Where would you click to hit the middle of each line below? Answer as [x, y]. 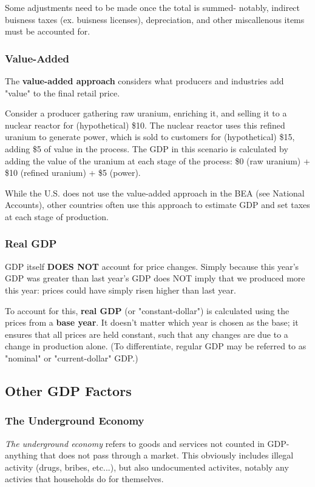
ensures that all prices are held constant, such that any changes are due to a [147, 334]
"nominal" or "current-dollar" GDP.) [72, 358]
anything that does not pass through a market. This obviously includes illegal [149, 455]
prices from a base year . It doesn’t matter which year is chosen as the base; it [152, 322]
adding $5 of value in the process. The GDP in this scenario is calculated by [147, 148]
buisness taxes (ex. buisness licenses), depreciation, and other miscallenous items [155, 19]
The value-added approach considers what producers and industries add [144, 81]
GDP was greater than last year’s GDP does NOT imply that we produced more [155, 278]
